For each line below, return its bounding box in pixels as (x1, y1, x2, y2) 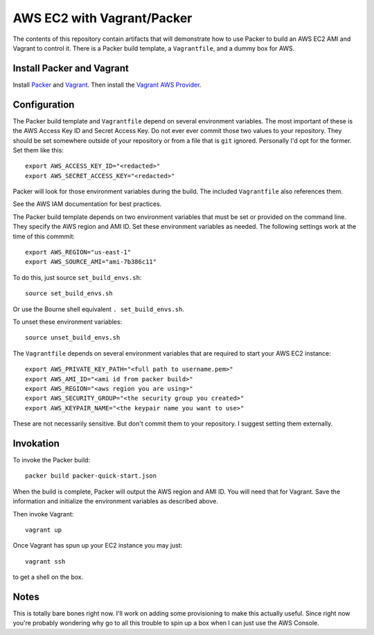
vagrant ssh (25, 557, 66, 565)
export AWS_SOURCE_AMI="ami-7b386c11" (25, 258, 157, 266)
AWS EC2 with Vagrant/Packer (12, 10, 193, 26)
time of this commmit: (12, 232, 75, 241)
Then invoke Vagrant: (12, 510, 74, 518)
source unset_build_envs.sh (25, 333, 121, 342)
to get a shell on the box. (12, 573, 84, 582)
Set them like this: (12, 146, 64, 154)
